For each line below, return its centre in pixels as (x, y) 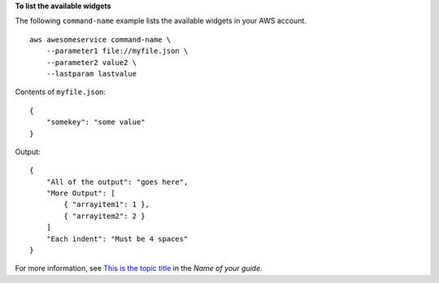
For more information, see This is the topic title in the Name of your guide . (139, 268)
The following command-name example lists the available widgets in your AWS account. (161, 21)
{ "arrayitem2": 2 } (104, 216)
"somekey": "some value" (96, 122)
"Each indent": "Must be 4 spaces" (117, 239)
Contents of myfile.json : (60, 92)
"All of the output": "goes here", (117, 182)
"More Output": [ (80, 194)
